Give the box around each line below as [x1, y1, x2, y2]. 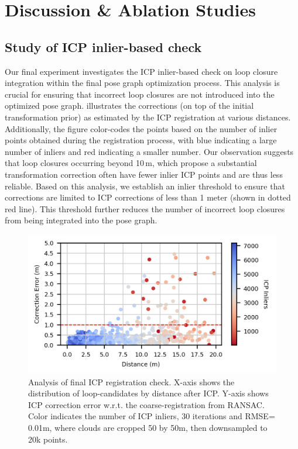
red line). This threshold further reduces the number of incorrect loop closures [5, 202, 285, 215]
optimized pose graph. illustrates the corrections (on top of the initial [5, 99, 254, 112]
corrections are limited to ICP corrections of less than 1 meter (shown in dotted [5, 191, 291, 203]
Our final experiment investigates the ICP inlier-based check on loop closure [5, 65, 278, 77]
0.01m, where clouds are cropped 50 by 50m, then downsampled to [28, 421, 268, 433]
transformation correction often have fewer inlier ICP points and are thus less [5, 168, 283, 180]
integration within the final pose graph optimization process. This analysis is [5, 77, 280, 89]
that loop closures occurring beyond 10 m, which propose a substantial [5, 157, 257, 169]
